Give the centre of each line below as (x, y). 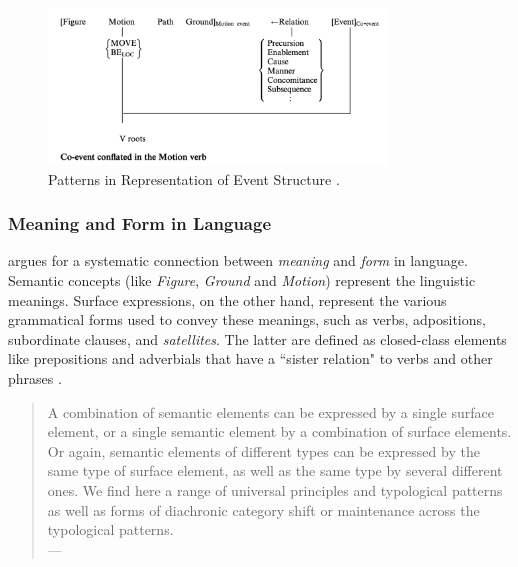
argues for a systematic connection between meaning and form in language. (238, 260)
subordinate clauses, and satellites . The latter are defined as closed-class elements (257, 338)
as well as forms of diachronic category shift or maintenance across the (263, 509)
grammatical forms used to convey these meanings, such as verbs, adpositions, (247, 319)
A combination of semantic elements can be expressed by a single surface (270, 411)
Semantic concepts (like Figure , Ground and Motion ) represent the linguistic (242, 280)
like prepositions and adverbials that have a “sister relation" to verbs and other (250, 358)
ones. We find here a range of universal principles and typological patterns (275, 489)
